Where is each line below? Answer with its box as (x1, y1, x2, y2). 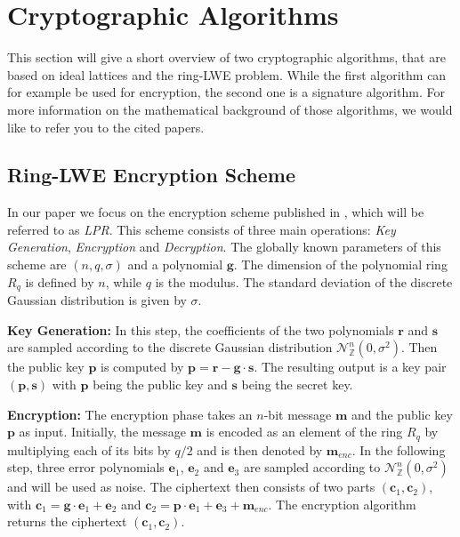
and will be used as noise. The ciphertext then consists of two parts (7, 477, 375, 496)
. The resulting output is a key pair (254, 357, 447, 376)
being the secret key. (241, 374, 353, 393)
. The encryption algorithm (268, 494, 416, 513)
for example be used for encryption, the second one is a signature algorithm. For (7, 83, 445, 101)
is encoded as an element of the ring (206, 422, 403, 441)
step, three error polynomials (7, 458, 165, 477)
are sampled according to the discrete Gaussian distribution (7, 338, 333, 357)
